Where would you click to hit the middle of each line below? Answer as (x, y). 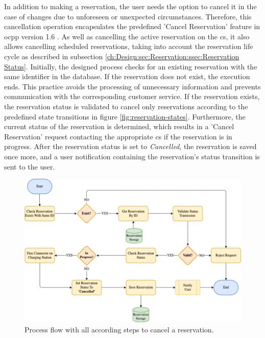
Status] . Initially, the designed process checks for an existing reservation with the (131, 66)
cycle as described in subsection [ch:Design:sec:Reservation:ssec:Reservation (122, 56)
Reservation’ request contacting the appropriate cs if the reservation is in (118, 136)
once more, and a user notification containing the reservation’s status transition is (132, 156)
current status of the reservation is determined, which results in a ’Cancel (119, 126)
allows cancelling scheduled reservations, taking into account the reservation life (129, 46)
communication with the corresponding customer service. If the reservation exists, (132, 96)
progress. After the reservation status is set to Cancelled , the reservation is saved (130, 146)
